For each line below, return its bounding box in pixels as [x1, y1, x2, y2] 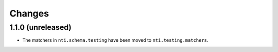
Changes [9, 8, 49, 19]
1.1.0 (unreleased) [9, 23, 72, 32]
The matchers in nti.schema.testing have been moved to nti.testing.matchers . [22, 37, 208, 43]
